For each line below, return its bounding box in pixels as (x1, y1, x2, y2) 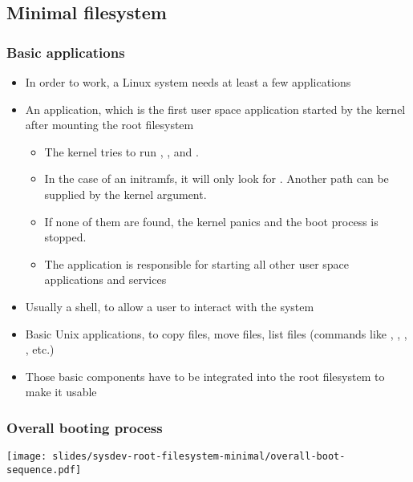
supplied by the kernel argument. (44, 185, 207, 202)
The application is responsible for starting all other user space (44, 255, 350, 272)
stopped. (44, 229, 87, 245)
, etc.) (25, 341, 55, 358)
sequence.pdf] (6, 464, 82, 476)
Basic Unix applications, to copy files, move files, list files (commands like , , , (25, 325, 407, 342)
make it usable (25, 383, 97, 400)
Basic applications (6, 42, 125, 62)
